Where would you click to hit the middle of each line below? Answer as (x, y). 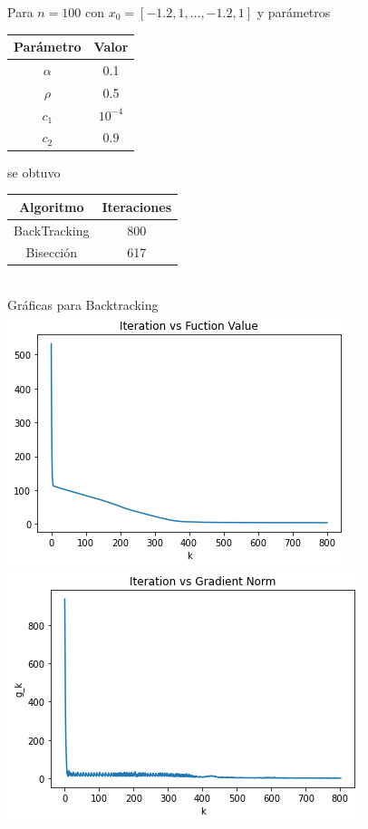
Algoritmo (51, 206)
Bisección (52, 252)
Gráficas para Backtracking (83, 305)
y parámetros (294, 12)
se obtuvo (34, 172)
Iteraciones (137, 206)
